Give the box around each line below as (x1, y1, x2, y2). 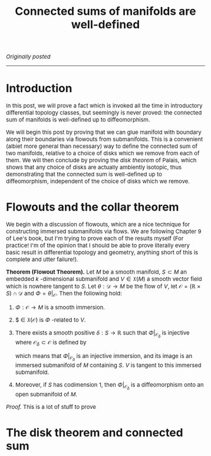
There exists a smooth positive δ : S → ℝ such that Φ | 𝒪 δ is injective (15, 329, 190, 339)
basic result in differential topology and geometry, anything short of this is (6, 248, 199, 257)
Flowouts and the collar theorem (6, 200, 179, 214)
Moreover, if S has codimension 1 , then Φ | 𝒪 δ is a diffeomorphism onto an (15, 381, 204, 391)
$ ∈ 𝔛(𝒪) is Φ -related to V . (15, 316, 86, 324)
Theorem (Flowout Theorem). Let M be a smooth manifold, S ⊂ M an (6, 268, 187, 276)
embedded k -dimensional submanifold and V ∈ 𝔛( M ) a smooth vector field (6, 275, 202, 283)
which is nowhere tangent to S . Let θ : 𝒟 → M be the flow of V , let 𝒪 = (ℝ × (6, 283, 201, 290)
